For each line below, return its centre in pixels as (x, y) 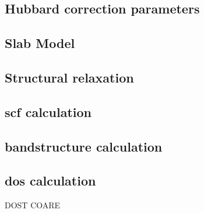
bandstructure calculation (84, 146)
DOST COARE (33, 205)
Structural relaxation (69, 77)
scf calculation (48, 111)
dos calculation (50, 181)
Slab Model (40, 43)
